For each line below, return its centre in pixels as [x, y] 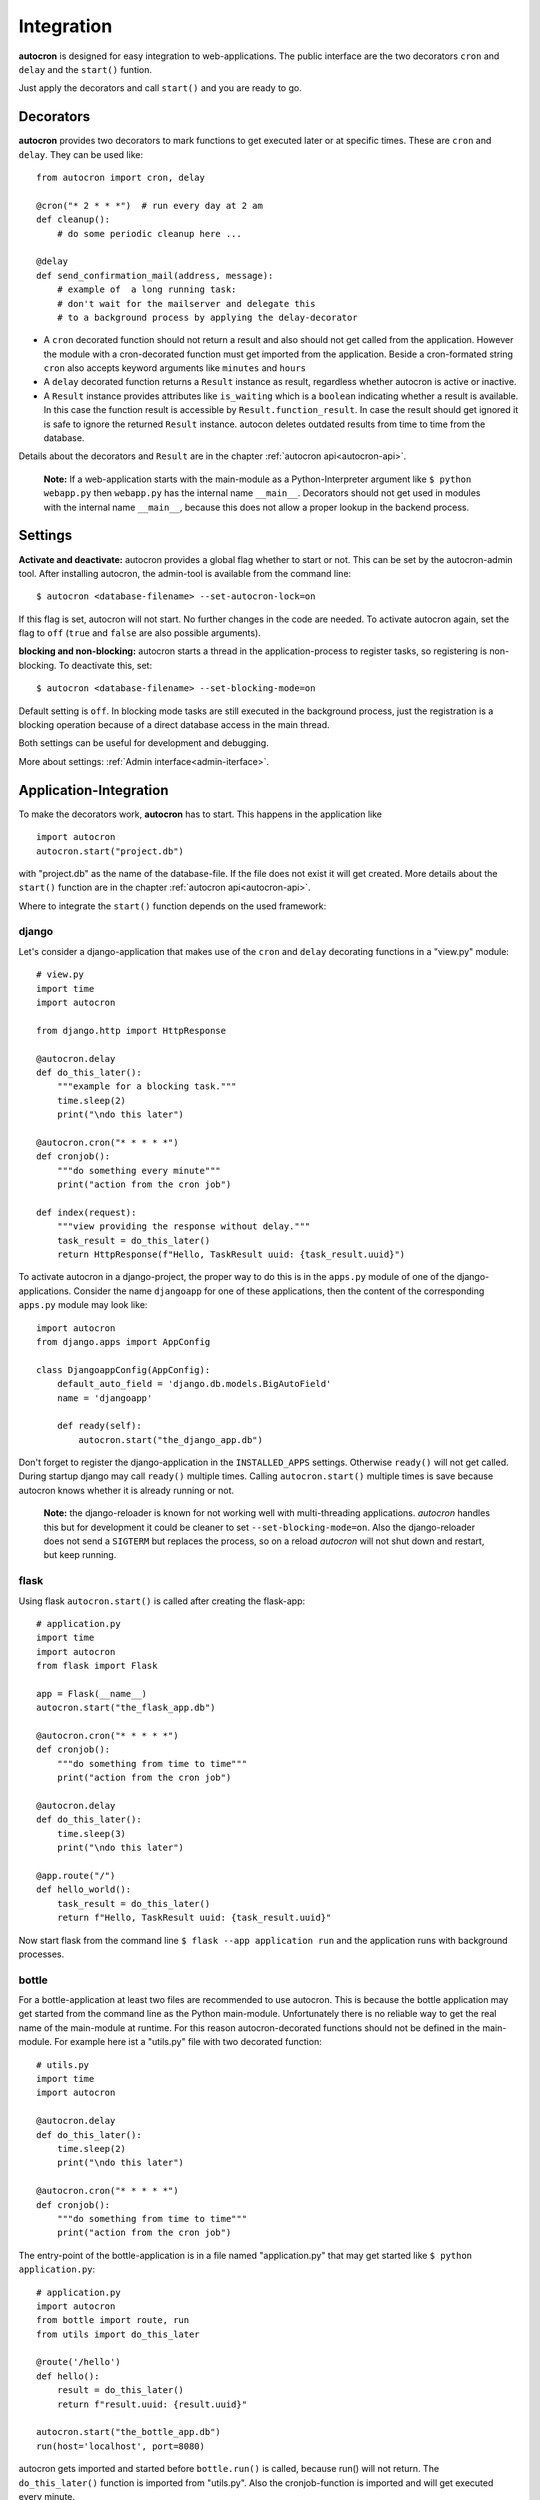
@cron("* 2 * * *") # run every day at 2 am [150, 205]
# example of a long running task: [146, 289]
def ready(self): [99, 1426]
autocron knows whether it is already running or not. [126, 1490]
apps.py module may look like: [83, 1305]
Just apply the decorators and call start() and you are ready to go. [160, 88]
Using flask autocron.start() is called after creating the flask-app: [162, 1601]
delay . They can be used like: [81, 154]
